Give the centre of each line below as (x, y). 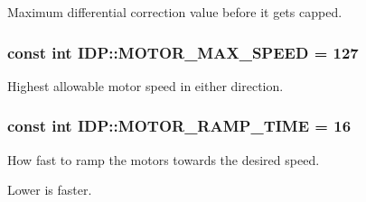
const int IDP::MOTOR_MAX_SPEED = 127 (183, 52)
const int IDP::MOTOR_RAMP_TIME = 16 (179, 126)
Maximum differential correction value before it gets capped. (175, 12)
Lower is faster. (50, 190)
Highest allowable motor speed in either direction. (145, 85)
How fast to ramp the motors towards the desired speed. (164, 159)
